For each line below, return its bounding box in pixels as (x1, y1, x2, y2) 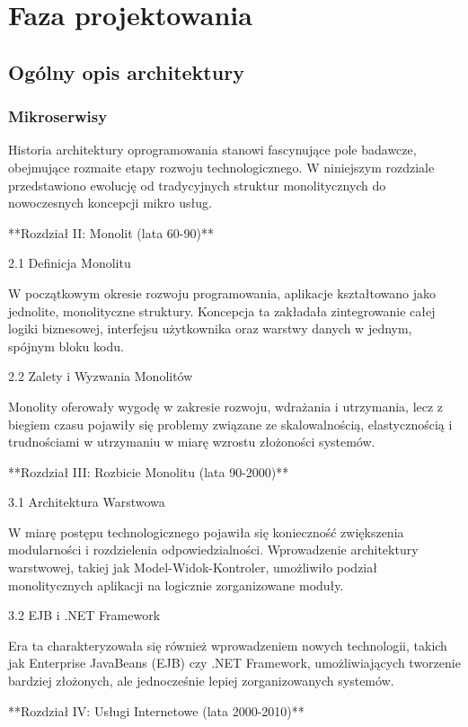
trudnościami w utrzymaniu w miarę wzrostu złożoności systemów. (8, 432, 375, 451)
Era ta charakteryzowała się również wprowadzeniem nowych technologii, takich (8, 635, 447, 654)
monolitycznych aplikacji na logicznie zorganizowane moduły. (8, 575, 344, 594)
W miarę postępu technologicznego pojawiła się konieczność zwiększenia (8, 522, 404, 541)
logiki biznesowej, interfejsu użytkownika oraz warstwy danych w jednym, (8, 319, 412, 338)
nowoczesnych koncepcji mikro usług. (8, 193, 212, 212)
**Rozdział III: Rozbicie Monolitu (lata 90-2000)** (8, 462, 289, 481)
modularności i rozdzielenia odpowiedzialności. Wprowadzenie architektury (8, 540, 419, 559)
